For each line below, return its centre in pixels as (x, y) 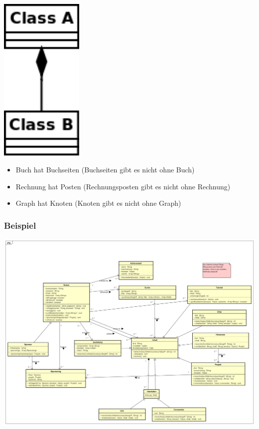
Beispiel (20, 225)
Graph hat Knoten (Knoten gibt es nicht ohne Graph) (98, 203)
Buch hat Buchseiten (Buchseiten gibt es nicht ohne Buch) (105, 169)
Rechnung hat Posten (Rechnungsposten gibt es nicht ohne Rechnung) (123, 186)
